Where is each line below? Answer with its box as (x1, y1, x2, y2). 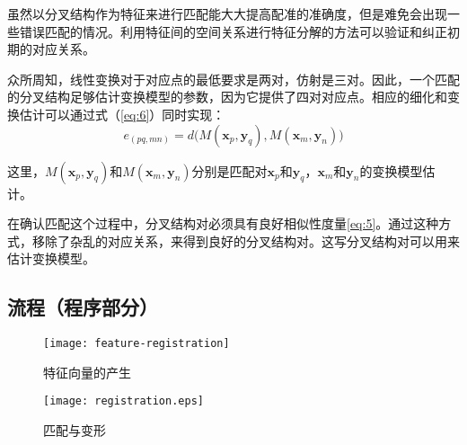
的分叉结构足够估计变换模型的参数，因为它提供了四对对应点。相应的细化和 (7, 87, 447, 106)
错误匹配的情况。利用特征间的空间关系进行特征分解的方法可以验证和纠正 (19, 22, 447, 40)
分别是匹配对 (191, 161, 268, 180)
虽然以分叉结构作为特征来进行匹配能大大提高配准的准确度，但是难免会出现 (7, 4, 447, 22)
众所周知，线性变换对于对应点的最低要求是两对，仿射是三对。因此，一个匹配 (7, 69, 460, 88)
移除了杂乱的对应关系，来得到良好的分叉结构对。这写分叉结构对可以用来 (31, 231, 460, 250)
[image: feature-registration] (43, 337, 230, 351)
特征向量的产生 (43, 362, 131, 381)
